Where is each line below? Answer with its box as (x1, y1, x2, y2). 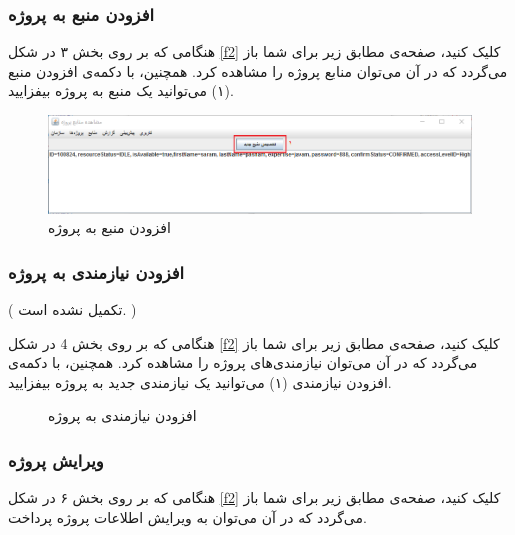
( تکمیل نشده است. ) (8, 298, 137, 319)
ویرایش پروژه (8, 447, 104, 472)
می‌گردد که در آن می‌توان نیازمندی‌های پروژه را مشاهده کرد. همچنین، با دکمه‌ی (8, 352, 478, 373)
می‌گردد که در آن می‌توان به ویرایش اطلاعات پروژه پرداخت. (8, 506, 367, 527)
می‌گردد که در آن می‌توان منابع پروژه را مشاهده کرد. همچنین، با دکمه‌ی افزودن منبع (8, 60, 508, 81)
